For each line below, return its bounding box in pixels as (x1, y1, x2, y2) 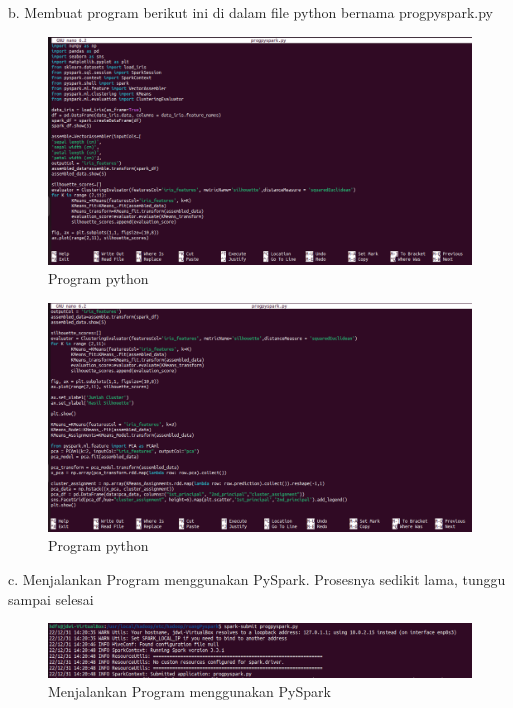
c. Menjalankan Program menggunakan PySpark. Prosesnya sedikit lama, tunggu (8, 569, 506, 590)
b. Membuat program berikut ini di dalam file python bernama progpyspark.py (8, 2, 493, 22)
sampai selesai (8, 588, 94, 609)
